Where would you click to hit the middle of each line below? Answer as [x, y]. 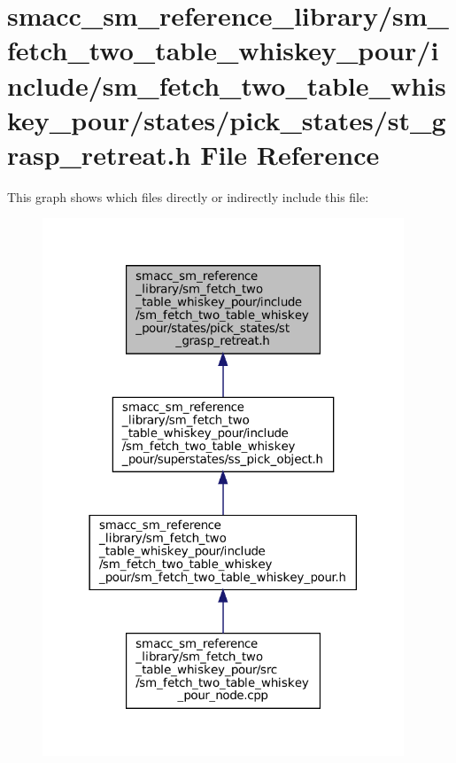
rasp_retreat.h [99, 154]
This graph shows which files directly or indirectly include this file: [188, 196]
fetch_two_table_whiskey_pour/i [223, 50]
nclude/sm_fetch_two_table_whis [227, 85]
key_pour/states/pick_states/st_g [227, 119]
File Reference [290, 154]
